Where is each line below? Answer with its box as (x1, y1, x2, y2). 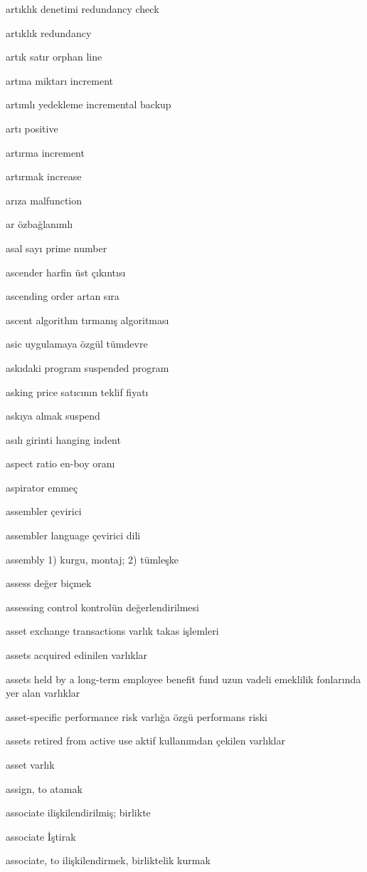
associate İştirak (6, 829, 76, 844)
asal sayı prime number (6, 240, 107, 255)
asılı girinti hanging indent (6, 432, 121, 447)
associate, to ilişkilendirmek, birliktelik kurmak (6, 853, 211, 868)
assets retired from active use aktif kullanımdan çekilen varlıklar (6, 733, 285, 748)
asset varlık (6, 757, 55, 772)
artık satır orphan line (6, 49, 102, 64)
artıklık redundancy (6, 25, 92, 40)
